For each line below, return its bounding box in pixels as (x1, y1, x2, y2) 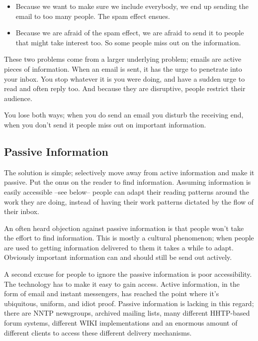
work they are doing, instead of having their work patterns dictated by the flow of (4, 196, 254, 207)
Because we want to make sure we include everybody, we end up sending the (15, 1, 249, 11)
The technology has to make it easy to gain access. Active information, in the (4, 278, 240, 289)
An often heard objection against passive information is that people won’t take (4, 223, 244, 233)
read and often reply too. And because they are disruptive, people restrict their (4, 83, 246, 94)
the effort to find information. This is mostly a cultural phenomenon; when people (4, 232, 254, 243)
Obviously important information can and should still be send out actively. (4, 252, 232, 262)
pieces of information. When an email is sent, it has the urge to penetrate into (4, 63, 242, 74)
